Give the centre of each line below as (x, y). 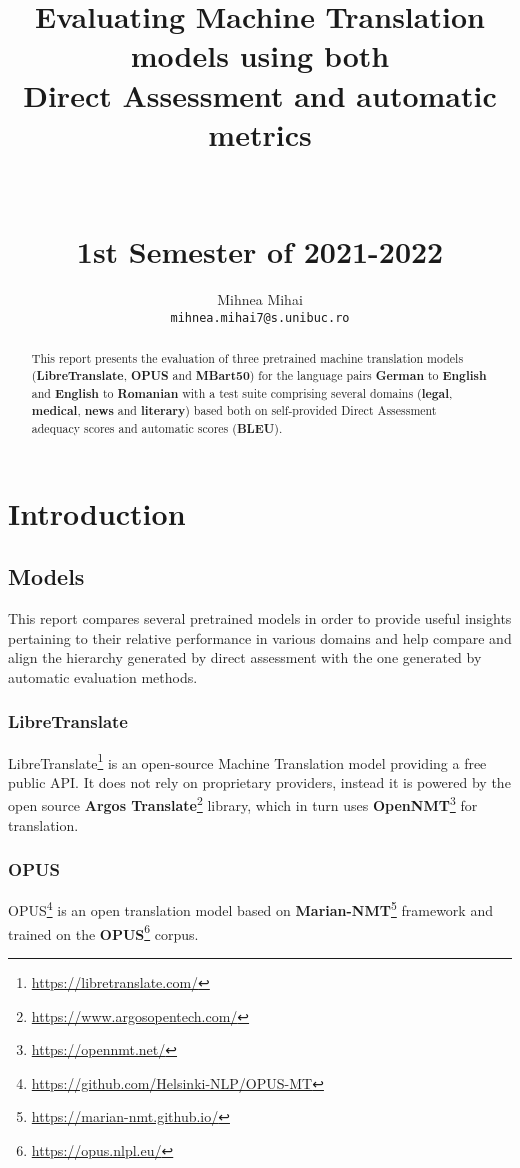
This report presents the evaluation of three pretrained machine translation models (247, 358)
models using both (260, 55)
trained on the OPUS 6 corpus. (103, 932)
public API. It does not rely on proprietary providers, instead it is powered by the (259, 781)
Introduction (97, 512)
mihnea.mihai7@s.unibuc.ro (260, 317)
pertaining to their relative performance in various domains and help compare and (260, 637)
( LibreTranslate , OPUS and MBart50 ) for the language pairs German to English (259, 375)
